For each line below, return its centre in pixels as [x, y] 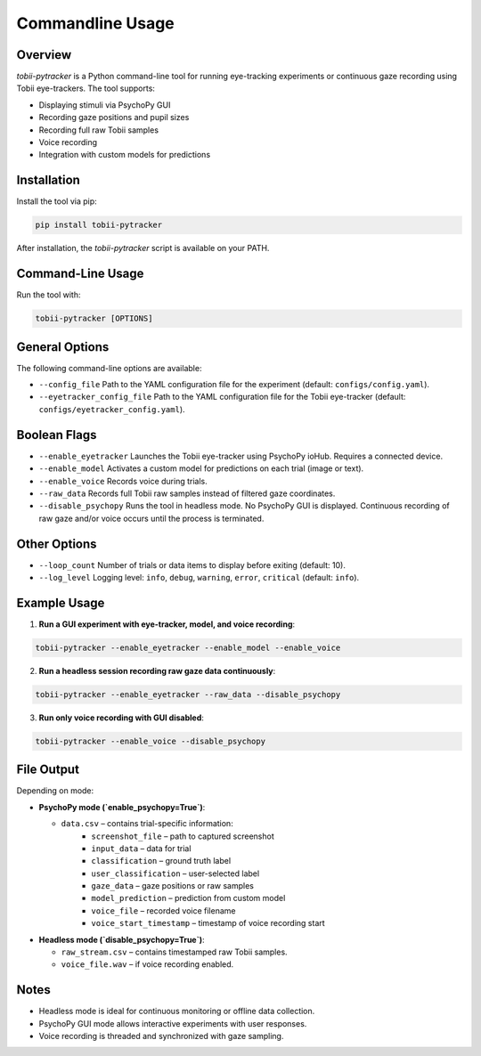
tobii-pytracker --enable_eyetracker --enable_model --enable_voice [188, 647]
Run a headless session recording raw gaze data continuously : [157, 670]
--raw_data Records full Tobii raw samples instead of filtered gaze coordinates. [187, 493]
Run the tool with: [49, 295]
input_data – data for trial [141, 848]
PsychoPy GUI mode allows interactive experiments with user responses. [173, 1023]
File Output [48, 770]
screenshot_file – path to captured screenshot [183, 836]
